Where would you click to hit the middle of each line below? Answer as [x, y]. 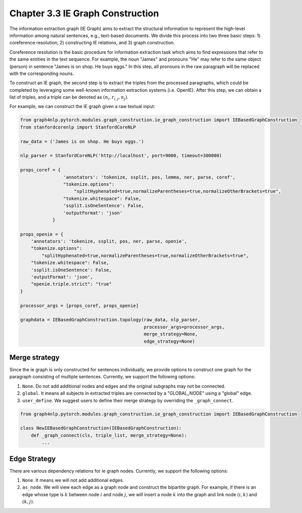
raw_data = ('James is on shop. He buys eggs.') [82, 141]
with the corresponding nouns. [42, 73]
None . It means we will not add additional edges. [73, 480]
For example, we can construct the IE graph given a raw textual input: [82, 107]
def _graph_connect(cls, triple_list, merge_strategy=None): [109, 435]
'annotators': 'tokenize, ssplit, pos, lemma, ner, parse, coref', [149, 177]
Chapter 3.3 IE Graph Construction [84, 13]
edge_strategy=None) [169, 341]
